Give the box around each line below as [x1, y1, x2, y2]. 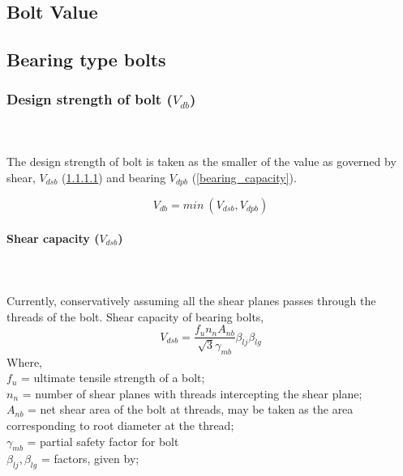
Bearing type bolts [6, 47, 166, 72]
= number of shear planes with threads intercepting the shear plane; [22, 385, 362, 402]
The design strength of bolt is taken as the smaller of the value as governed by [6, 152, 397, 169]
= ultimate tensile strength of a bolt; [20, 369, 205, 386]
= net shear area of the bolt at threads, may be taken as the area [28, 401, 354, 418]
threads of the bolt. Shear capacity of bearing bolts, [6, 308, 264, 325]
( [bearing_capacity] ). [191, 168, 297, 185]
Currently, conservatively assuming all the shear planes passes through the [6, 292, 376, 308]
